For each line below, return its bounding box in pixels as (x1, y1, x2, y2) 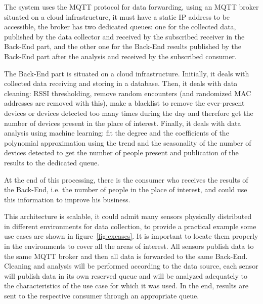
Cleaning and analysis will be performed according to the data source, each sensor (4, 260, 258, 271)
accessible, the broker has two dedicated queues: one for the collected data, (4, 21, 236, 32)
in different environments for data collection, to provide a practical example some (4, 221, 256, 231)
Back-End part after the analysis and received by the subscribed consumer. (4, 51, 237, 61)
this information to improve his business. (4, 194, 130, 204)
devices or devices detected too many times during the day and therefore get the (4, 107, 253, 118)
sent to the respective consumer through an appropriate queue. (4, 290, 199, 301)
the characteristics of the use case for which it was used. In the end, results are (4, 280, 248, 291)
